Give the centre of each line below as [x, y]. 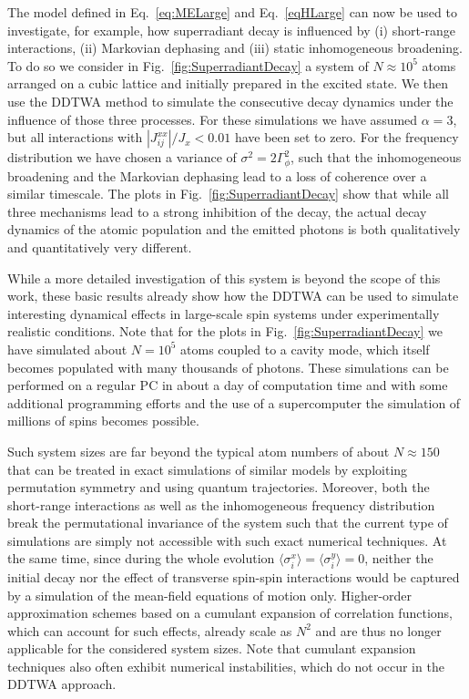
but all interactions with [75, 137]
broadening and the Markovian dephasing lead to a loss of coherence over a [217, 175]
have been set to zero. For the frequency [347, 137]
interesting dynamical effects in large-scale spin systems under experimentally [224, 313]
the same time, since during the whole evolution [141, 558]
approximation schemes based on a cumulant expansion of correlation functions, [230, 613]
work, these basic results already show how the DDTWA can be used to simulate [233, 296]
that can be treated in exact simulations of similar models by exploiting [208, 469]
